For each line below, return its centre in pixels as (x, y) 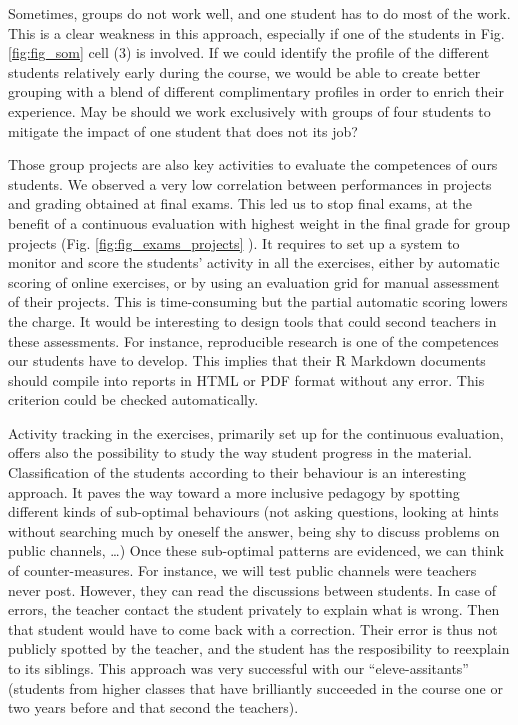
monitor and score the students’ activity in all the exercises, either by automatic (254, 262)
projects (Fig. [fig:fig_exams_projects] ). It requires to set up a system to (234, 242)
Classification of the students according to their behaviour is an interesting (237, 472)
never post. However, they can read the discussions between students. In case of (252, 589)
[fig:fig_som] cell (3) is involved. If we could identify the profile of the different (249, 52)
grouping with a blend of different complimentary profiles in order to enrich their (256, 91)
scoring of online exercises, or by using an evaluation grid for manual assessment (254, 281)
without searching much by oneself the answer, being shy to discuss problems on (254, 530)
